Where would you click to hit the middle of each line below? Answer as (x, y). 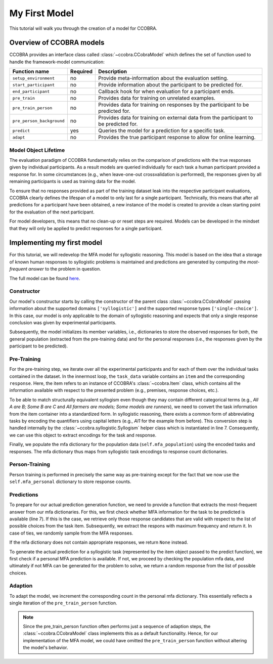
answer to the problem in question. (65, 269)
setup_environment (34, 78)
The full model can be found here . (45, 278)
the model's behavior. (45, 648)
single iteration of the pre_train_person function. (63, 603)
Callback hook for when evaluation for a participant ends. (167, 92)
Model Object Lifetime (37, 150)
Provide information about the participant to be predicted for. (171, 85)
